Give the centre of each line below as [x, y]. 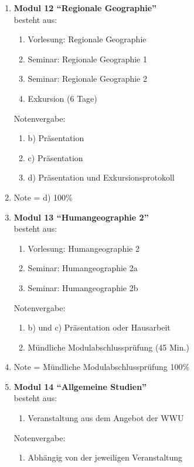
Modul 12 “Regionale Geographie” [85, 8]
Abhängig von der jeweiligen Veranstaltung [105, 457]
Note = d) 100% [43, 197]
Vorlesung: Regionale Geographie [87, 39]
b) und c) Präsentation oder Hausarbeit [99, 327]
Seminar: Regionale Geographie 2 [87, 79]
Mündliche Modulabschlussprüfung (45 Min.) [108, 347]
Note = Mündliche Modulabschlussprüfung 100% [102, 367]
